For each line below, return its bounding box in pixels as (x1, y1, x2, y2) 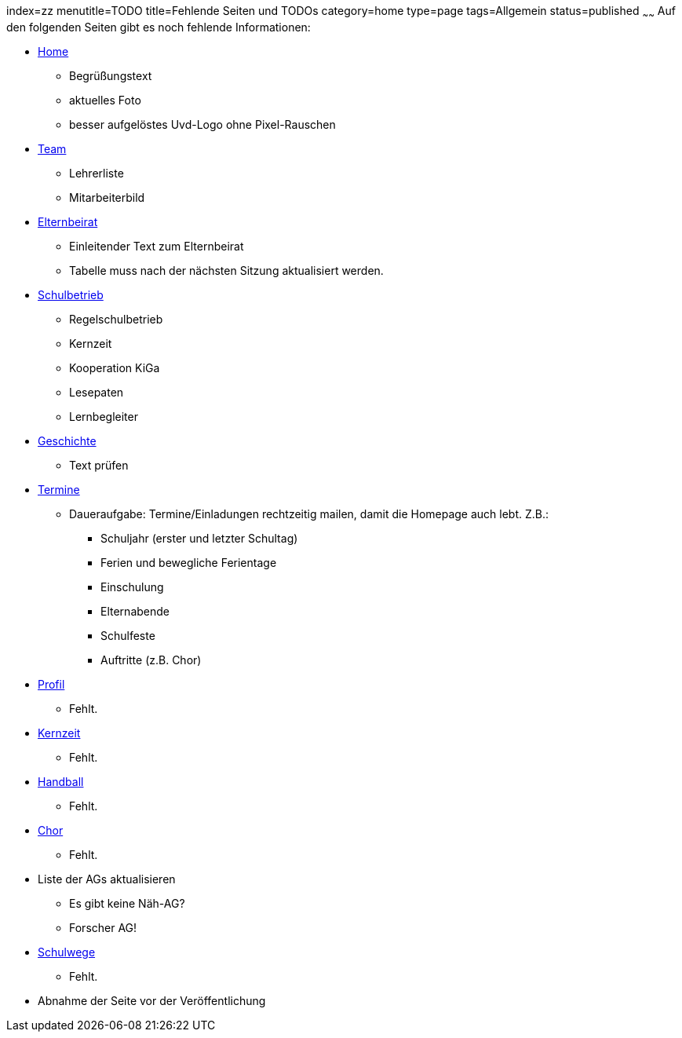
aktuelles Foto (69, 93, 141, 107)
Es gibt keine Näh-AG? (69, 896, 185, 910)
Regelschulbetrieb (69, 312, 163, 326)
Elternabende (100, 604, 170, 618)
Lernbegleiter (69, 409, 138, 423)
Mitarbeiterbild (69, 190, 145, 204)
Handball (38, 774, 84, 788)
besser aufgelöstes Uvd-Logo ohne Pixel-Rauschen (69, 117, 336, 131)
